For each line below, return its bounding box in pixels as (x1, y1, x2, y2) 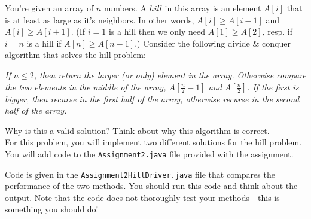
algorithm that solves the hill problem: (5, 48, 146, 61)
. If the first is (246, 80, 299, 93)
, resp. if (262, 25, 292, 38)
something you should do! (5, 203, 99, 215)
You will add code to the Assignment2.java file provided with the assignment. (5, 147, 294, 160)
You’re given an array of (5, 2, 94, 14)
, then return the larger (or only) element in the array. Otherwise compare (33, 68, 306, 81)
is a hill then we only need (108, 25, 206, 38)
